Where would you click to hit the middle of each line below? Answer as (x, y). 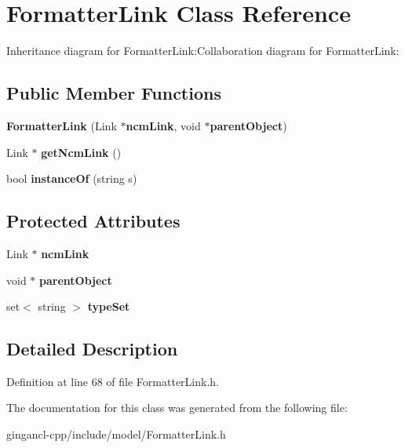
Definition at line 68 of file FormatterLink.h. (113, 381)
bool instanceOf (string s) (72, 178)
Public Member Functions (114, 93)
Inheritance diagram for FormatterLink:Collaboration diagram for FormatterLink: (203, 51)
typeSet (109, 306)
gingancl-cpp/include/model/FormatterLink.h (116, 434)
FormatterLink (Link (62, 125)
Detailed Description (92, 349)
